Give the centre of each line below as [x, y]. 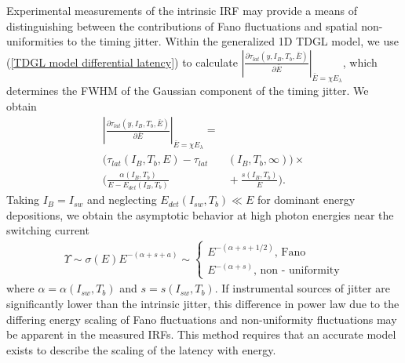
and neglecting [122, 200]
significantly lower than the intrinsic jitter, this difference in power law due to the [203, 303]
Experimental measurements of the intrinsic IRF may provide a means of [182, 10]
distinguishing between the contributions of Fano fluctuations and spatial [182, 25]
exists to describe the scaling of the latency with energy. [141, 349]
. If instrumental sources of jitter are [302, 288]
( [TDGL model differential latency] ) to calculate [122, 62]
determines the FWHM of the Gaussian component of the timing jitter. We [188, 90]
